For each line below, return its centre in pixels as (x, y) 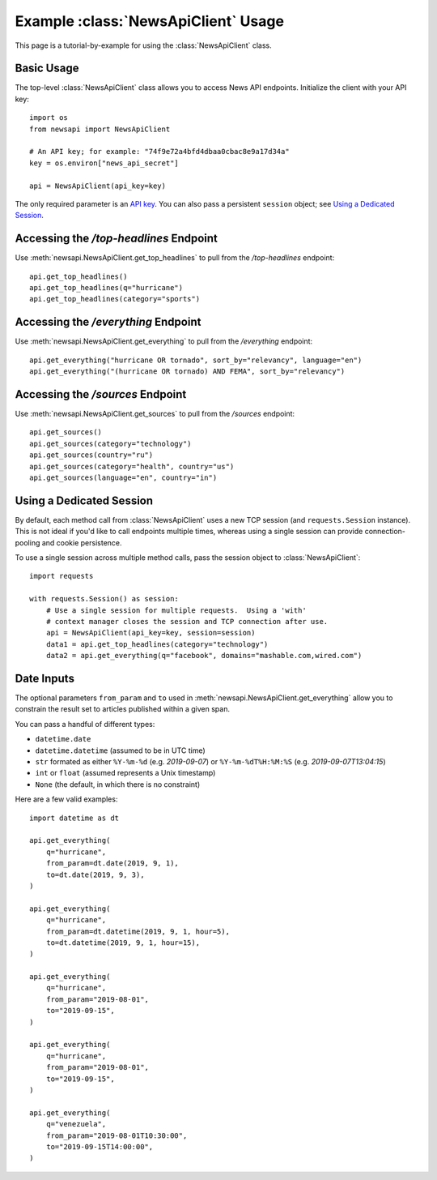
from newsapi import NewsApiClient (100, 129)
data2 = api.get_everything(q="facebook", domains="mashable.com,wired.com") (204, 656)
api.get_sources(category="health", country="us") (132, 466)
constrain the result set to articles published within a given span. (123, 709)
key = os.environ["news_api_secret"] (104, 163)
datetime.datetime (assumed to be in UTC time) (120, 750)
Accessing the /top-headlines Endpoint (117, 239)
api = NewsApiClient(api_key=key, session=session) (151, 633)
